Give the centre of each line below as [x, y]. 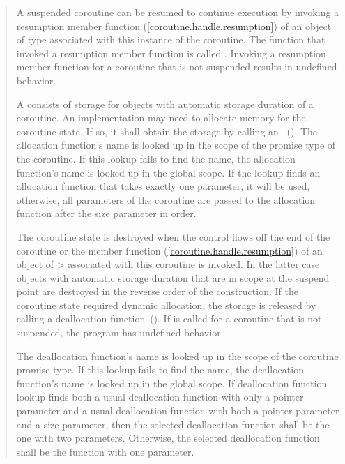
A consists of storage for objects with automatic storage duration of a [165, 104]
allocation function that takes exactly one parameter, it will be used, [163, 186]
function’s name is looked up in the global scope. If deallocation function [172, 383]
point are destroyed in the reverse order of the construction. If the [157, 291]
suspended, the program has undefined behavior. [120, 332]
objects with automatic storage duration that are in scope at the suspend [173, 277]
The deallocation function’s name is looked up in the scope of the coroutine [177, 356]
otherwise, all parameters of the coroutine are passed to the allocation [166, 199]
